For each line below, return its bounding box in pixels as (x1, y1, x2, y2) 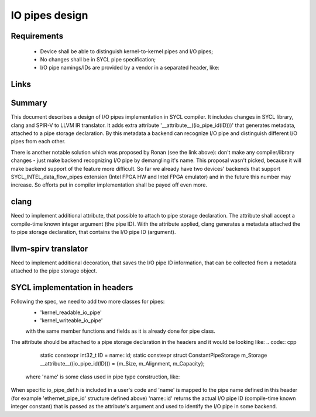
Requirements (11, 31, 64, 41)
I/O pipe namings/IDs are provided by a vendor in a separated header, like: (40, 64, 219, 71)
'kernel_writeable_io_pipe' (40, 317, 103, 324)
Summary (11, 98, 47, 108)
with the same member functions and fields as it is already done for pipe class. (25, 328, 216, 335)
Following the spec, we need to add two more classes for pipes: (11, 298, 165, 305)
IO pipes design (11, 9, 88, 22)
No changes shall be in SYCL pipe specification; (40, 56, 156, 63)
